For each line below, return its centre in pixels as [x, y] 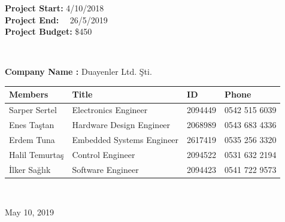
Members [29, 94]
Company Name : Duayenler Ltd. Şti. [78, 72]
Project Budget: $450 [48, 31]
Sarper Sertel [33, 110]
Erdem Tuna [32, 139]
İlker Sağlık [30, 169]
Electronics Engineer [110, 110]
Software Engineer [105, 169]
